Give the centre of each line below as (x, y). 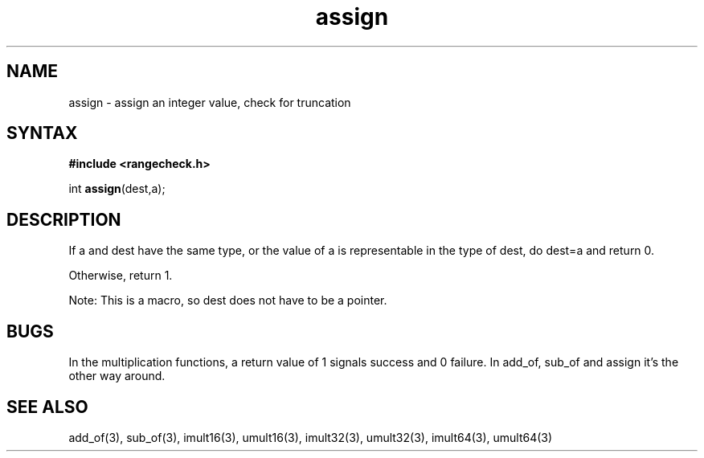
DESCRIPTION (64, 219)
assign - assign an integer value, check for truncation (210, 102)
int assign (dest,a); (117, 189)
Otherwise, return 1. (121, 276)
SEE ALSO (47, 407)
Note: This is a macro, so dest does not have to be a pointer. (228, 301)
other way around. (117, 376)
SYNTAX (42, 133)
